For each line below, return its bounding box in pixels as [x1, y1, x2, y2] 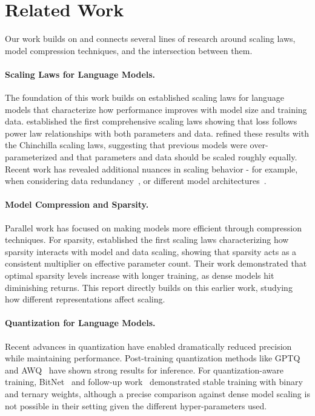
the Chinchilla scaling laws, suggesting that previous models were [5, 138, 247, 151]
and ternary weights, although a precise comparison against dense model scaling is [5, 387, 310, 400]
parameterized [5, 151, 58, 163]
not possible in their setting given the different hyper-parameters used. [5, 399, 267, 412]
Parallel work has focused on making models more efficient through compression [5, 221, 302, 234]
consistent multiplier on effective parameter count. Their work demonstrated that [5, 257, 307, 270]
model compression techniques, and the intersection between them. [5, 44, 253, 56]
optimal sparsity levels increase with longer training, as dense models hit [5, 269, 274, 282]
